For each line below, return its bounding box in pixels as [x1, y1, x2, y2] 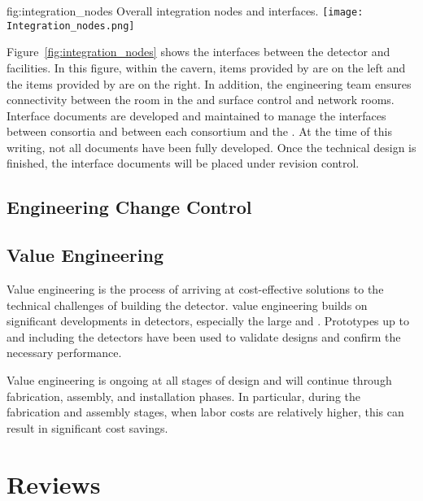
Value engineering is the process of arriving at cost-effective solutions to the [7, 281, 384, 298]
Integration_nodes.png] [7, 20, 135, 32]
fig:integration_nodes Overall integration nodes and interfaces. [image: [7, 2, 364, 19]
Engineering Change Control [7, 194, 252, 220]
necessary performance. [7, 344, 122, 361]
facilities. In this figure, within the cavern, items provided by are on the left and [7, 59, 406, 76]
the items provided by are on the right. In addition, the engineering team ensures [7, 75, 412, 92]
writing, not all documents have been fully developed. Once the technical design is [7, 138, 416, 155]
